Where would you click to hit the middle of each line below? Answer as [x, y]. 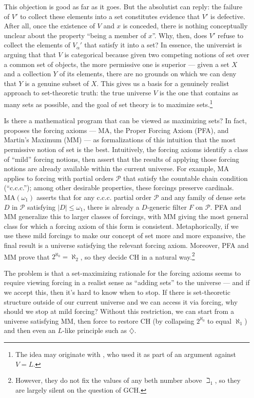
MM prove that [27, 256]
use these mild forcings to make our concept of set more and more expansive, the [125, 235]
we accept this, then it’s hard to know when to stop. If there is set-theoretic [117, 292]
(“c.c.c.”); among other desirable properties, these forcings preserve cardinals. [119, 188]
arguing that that [30, 54]
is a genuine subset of [57, 83]
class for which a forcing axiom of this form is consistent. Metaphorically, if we [121, 226]
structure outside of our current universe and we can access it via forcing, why [121, 301]
